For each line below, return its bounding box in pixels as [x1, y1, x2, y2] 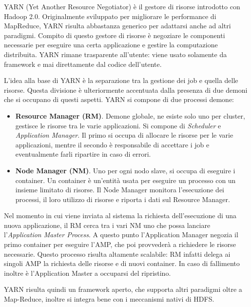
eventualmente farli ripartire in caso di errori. [15, 149, 151, 159]
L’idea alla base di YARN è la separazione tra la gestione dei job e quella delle [4, 75, 238, 85]
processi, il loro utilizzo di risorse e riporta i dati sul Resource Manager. [15, 194, 230, 204]
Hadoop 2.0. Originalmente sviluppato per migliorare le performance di [4, 11, 216, 21]
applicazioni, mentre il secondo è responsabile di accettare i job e [15, 139, 210, 149]
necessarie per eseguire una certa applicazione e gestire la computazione [4, 40, 218, 50]
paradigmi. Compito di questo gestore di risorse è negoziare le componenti [4, 30, 225, 40]
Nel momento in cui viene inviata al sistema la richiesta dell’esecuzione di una [4, 210, 237, 221]
